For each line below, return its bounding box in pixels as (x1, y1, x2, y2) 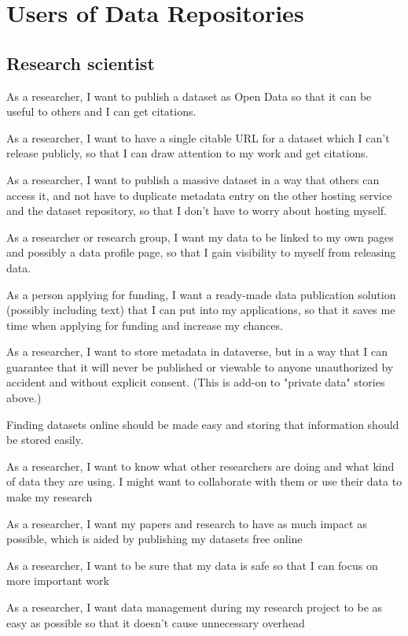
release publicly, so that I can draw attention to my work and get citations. (6, 145, 369, 161)
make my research (6, 489, 93, 505)
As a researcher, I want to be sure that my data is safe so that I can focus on (6, 556, 378, 573)
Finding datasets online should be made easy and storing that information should (6, 416, 399, 432)
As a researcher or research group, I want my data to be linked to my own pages (6, 228, 394, 245)
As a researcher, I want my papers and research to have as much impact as (6, 515, 367, 531)
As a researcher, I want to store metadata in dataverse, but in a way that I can (6, 343, 388, 360)
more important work (6, 572, 109, 589)
